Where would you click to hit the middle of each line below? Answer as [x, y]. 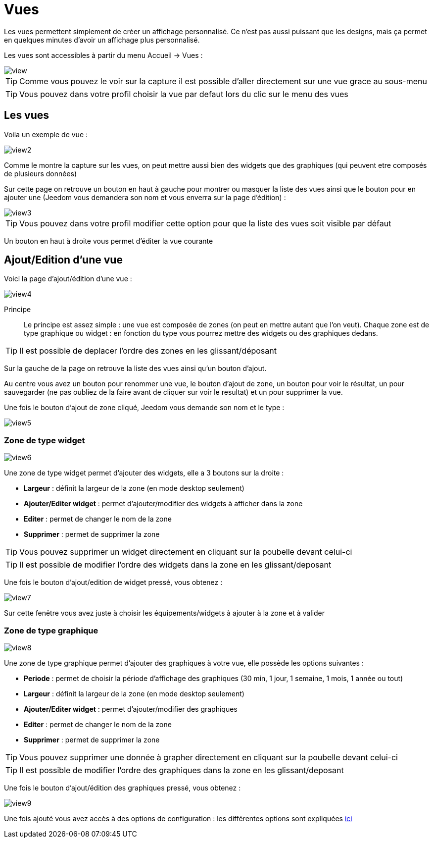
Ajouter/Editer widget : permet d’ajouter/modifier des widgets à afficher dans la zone [163, 504]
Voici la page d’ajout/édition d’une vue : [68, 279]
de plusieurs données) [41, 173]
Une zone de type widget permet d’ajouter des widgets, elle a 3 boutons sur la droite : [144, 473]
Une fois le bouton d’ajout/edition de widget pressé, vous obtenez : [113, 582]
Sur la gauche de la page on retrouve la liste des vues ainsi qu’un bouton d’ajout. [135, 368]
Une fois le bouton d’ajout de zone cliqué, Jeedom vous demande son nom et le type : [144, 408]
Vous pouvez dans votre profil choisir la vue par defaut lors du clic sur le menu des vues [184, 94]
